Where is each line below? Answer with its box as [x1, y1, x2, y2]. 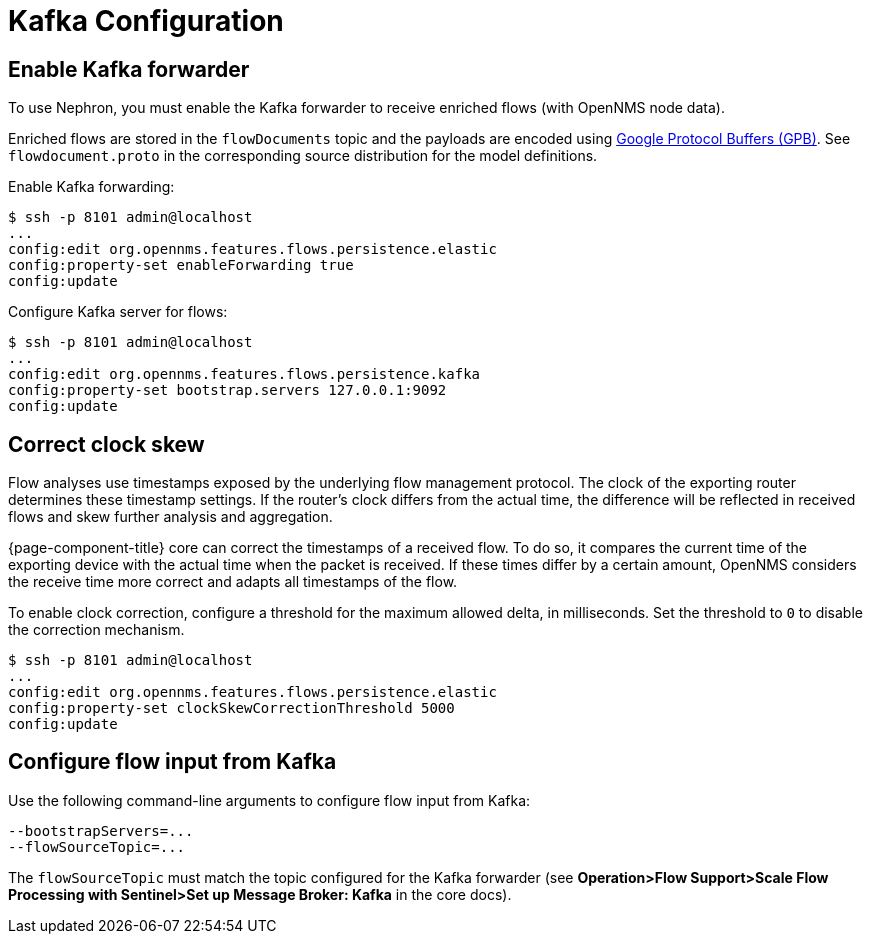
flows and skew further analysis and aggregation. [8, 508, 333, 526]
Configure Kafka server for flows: [8, 303, 228, 321]
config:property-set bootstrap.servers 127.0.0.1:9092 [8, 382, 447, 399]
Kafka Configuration [8, 4, 284, 38]
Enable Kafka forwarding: [8, 178, 175, 196]
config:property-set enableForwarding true [8, 257, 354, 274]
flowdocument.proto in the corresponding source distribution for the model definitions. [8, 147, 598, 165]
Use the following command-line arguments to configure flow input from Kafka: [8, 791, 531, 809]
